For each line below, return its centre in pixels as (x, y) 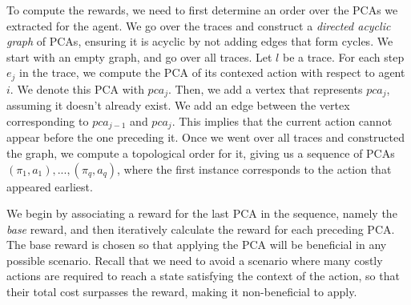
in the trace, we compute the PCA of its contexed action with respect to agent (212, 72)
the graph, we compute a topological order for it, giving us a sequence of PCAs (201, 152)
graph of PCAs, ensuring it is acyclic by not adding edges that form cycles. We (200, 41)
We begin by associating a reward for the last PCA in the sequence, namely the (202, 213)
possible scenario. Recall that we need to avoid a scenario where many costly (195, 260)
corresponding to (48, 120)
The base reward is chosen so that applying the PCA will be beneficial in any (197, 245)
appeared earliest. (50, 186)
